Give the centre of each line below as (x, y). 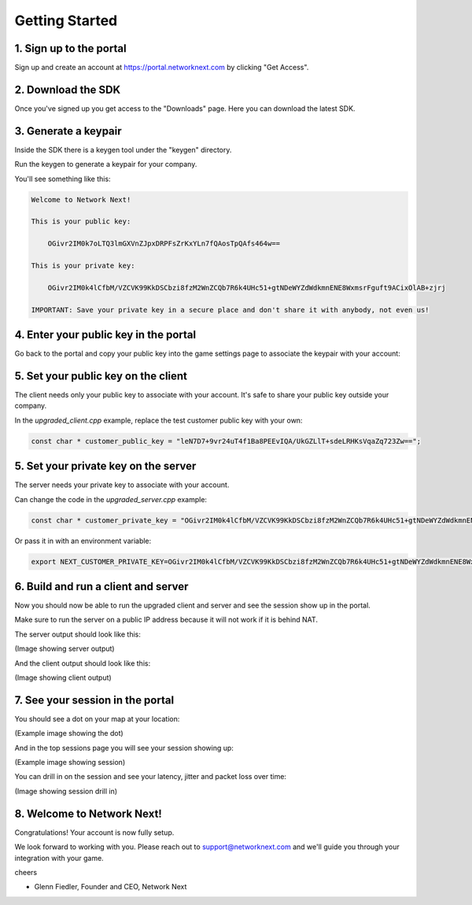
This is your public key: (81, 222)
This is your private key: (83, 265)
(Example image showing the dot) (69, 733)
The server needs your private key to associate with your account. (122, 485)
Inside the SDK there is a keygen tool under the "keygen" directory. (123, 150)
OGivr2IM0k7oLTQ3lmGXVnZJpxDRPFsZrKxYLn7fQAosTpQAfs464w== (164, 244)
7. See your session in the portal (94, 700)
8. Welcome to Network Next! (88, 813)
